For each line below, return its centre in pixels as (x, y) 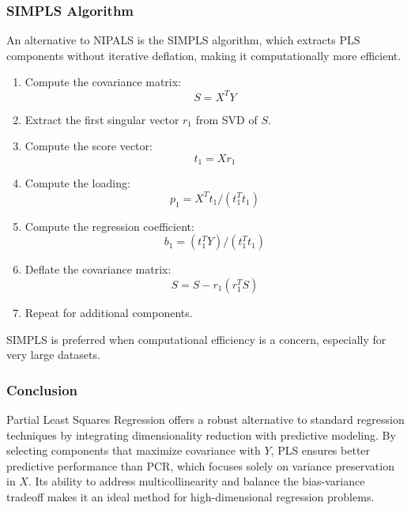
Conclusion (42, 389)
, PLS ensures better (321, 450)
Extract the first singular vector (102, 119)
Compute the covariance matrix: (103, 82)
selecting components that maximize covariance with (134, 450)
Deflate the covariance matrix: (98, 269)
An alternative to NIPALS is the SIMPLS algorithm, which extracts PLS (183, 40)
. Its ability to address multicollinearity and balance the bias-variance (196, 481)
